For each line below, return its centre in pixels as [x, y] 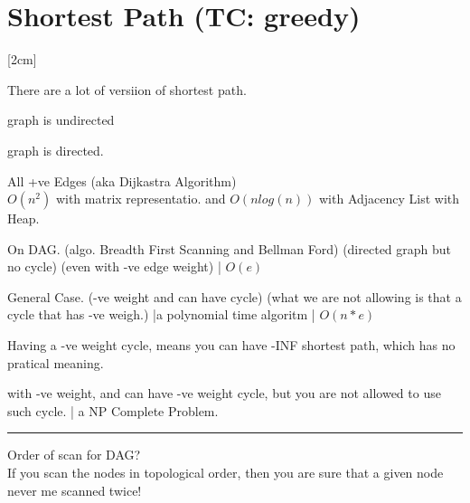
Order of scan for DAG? [74, 455]
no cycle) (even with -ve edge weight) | [114, 266]
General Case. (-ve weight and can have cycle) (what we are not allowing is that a [235, 296]
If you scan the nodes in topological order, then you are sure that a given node [226, 473]
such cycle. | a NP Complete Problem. [113, 410]
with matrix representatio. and [141, 199]
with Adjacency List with [390, 199]
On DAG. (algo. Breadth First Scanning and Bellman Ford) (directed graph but [230, 248]
